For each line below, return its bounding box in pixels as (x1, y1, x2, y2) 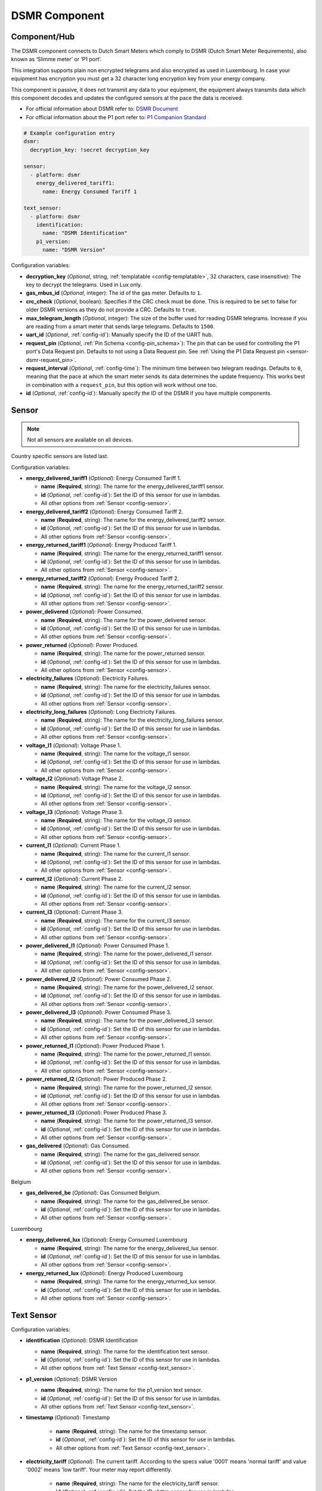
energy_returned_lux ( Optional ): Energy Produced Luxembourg (26, 1269, 183, 1276)
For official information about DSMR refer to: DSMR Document (26, 105, 178, 113)
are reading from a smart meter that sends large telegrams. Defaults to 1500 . (26, 323, 215, 330)
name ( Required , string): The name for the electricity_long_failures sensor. (41, 716, 224, 724)
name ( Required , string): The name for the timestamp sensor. (55, 1427, 208, 1434)
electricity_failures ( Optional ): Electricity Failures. (26, 675, 149, 682)
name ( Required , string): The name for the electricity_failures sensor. (41, 683, 211, 690)
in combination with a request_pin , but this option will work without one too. (26, 381, 218, 388)
